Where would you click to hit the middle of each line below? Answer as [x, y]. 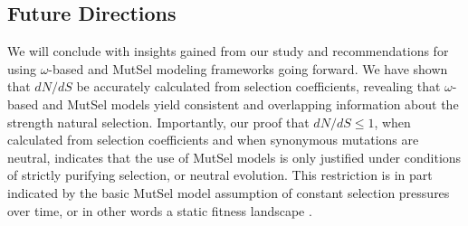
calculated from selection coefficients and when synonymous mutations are [213, 140]
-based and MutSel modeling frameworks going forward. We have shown [248, 68]
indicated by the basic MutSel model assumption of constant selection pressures [229, 192]
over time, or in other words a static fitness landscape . [160, 210]
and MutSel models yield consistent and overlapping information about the [250, 104]
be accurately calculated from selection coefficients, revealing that [258, 86]
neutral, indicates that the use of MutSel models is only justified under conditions [234, 157]
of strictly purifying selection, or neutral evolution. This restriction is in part [220, 175]
